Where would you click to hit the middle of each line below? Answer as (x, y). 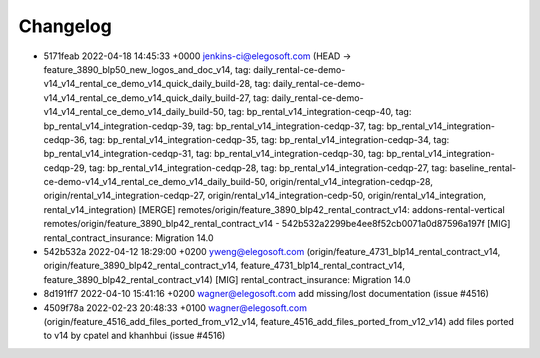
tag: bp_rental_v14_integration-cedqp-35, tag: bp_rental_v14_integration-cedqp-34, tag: (269, 139)
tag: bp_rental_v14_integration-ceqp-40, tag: (320, 112)
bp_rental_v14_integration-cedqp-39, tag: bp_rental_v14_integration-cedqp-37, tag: (214, 126)
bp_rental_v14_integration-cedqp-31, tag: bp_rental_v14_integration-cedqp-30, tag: (214, 154)
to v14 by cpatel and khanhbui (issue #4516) (134, 336)
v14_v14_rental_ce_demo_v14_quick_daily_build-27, (147, 97)
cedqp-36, (65, 139)
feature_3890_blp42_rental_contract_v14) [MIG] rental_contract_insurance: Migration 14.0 (227, 279)
